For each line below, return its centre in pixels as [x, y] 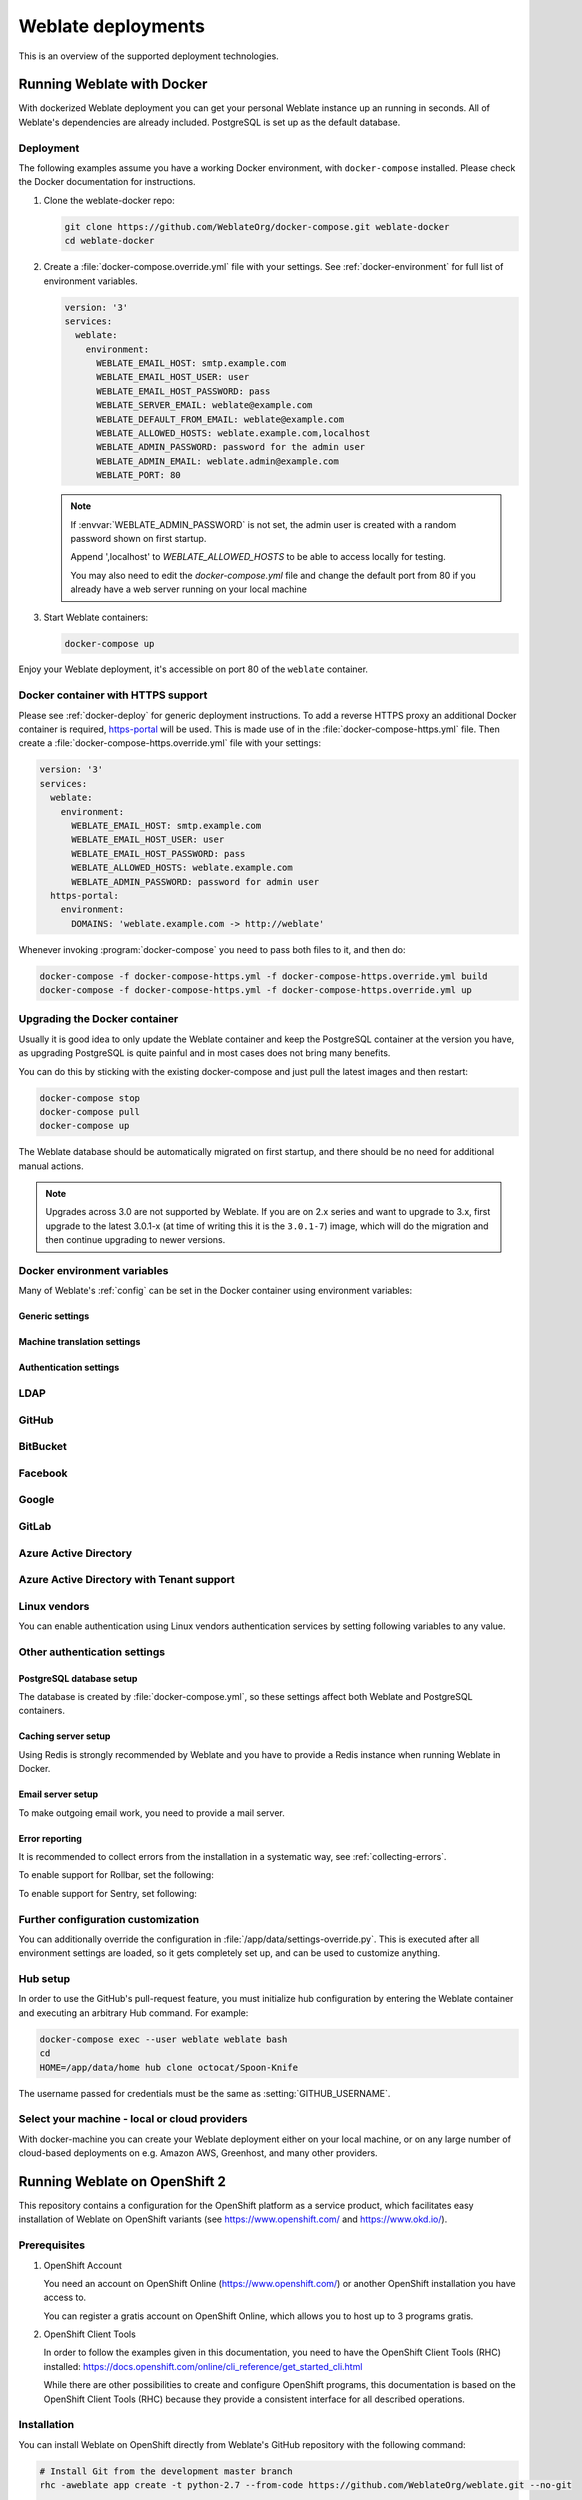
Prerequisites [51, 2245]
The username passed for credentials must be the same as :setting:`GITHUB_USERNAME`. [204, 2093]
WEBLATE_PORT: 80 [139, 475]
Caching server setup [64, 1736]
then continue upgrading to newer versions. [135, 1240]
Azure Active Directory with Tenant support [126, 1580]
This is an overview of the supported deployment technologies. [148, 56]
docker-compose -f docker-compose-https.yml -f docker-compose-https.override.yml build [264, 976]
